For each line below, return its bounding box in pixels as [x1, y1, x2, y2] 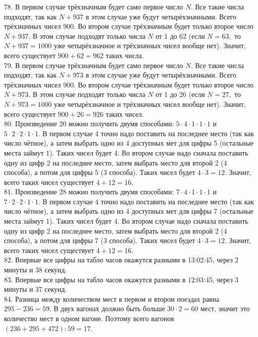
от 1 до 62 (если [155, 30, 205, 41]
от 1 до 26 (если [155, 89, 205, 99]
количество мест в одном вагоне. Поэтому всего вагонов [4, 313, 174, 323]
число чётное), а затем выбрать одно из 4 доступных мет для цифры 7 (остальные [4, 206, 254, 216]
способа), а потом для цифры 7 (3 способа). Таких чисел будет [4, 235, 195, 246]
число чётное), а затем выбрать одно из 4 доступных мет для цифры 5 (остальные [4, 138, 254, 148]
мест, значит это [200, 303, 250, 314]
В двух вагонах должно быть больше [54, 303, 165, 314]
